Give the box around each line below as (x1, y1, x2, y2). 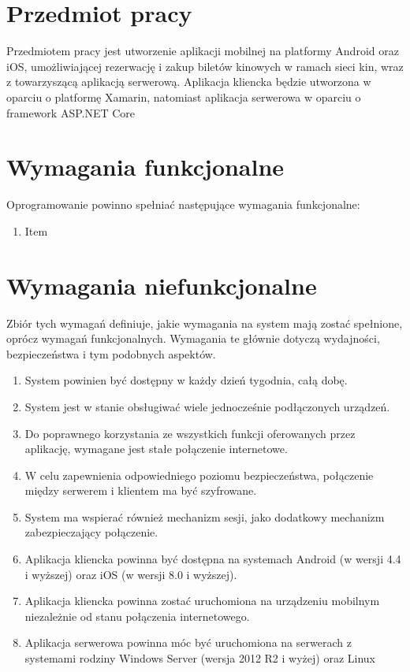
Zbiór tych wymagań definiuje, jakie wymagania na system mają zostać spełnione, (6, 314, 403, 331)
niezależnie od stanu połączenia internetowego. (24, 607, 250, 624)
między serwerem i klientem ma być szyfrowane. (24, 482, 257, 499)
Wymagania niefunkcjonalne (6, 269, 317, 301)
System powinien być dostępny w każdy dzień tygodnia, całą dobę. (24, 372, 348, 388)
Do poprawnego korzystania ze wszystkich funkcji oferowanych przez (24, 425, 356, 441)
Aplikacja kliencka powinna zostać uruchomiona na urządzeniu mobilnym (24, 592, 380, 609)
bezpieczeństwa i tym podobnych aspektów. (6, 345, 216, 362)
